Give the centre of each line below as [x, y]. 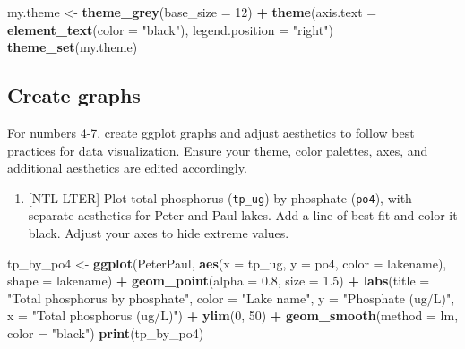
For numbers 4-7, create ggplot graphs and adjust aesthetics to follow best [211, 132]
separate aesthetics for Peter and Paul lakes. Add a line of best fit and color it [243, 215]
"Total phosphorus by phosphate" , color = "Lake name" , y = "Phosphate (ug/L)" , [231, 298]
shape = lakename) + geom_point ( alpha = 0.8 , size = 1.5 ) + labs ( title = [219, 281]
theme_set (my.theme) [73, 47]
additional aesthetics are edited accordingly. [127, 168]
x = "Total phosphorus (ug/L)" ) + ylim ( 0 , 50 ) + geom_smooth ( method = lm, [233, 315]
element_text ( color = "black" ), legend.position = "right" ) [170, 29]
